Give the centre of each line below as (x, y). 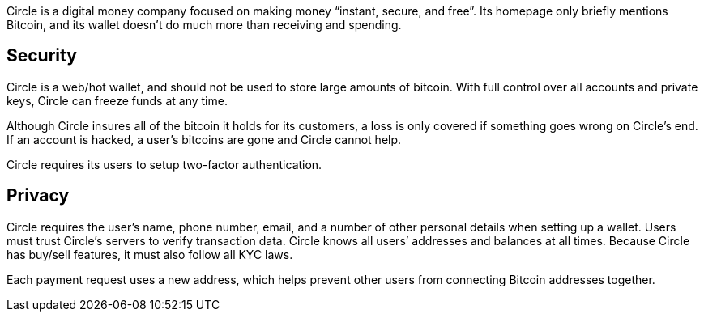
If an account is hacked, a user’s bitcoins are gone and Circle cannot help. (204, 139)
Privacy (38, 196)
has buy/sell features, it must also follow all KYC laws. (150, 254)
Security (42, 56)
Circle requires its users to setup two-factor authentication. (164, 164)
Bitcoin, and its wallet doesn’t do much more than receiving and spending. (204, 25)
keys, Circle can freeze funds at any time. (117, 100)
